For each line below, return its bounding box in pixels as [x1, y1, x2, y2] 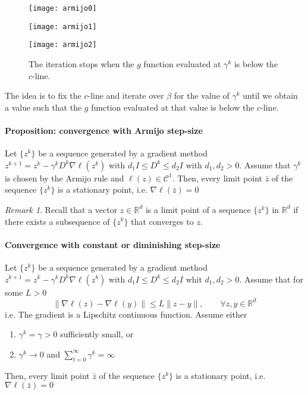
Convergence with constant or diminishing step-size [5, 238, 221, 250]
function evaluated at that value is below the [91, 101, 254, 113]
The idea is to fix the [5, 89, 81, 102]
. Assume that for [239, 272, 303, 285]
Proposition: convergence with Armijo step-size [5, 124, 203, 136]
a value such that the [5, 101, 82, 113]
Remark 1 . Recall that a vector [5, 203, 118, 215]
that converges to [131, 215, 194, 227]
